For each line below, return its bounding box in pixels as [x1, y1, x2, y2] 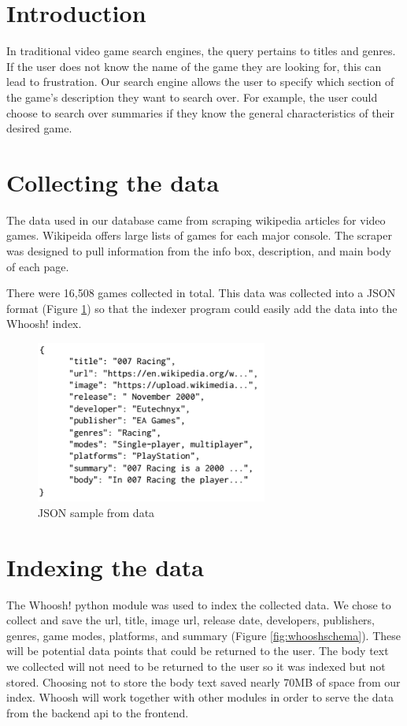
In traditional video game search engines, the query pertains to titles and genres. [6, 43, 396, 59]
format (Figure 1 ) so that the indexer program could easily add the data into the [6, 300, 398, 316]
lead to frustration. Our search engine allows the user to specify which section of [6, 73, 394, 90]
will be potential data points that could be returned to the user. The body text [6, 642, 389, 659]
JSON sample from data [38, 504, 155, 520]
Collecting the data [6, 166, 220, 198]
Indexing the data [6, 550, 204, 583]
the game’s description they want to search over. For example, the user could [6, 88, 378, 105]
